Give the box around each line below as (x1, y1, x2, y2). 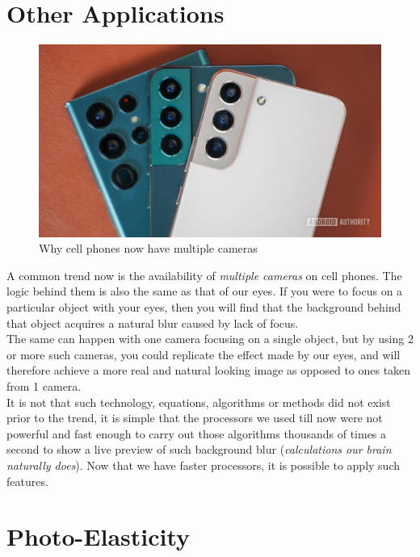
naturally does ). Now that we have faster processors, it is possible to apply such (6, 456, 400, 473)
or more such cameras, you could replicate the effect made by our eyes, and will (6, 346, 401, 362)
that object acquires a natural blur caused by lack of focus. (6, 314, 299, 331)
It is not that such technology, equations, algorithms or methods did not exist (6, 393, 391, 410)
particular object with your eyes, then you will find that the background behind (6, 299, 401, 315)
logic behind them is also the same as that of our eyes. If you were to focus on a (6, 283, 403, 299)
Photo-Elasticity (6, 520, 191, 553)
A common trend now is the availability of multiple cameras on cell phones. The (6, 266, 402, 283)
